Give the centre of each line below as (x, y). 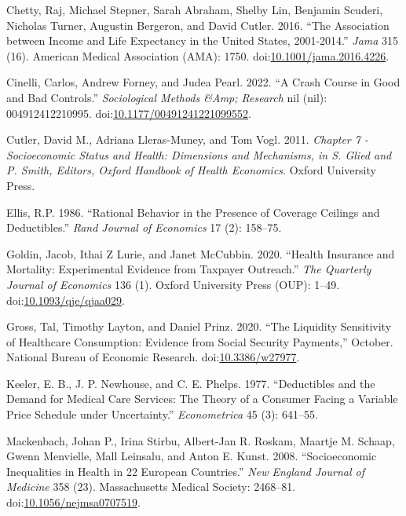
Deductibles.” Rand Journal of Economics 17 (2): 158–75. (144, 227)
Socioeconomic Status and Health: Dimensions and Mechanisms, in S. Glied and (199, 154)
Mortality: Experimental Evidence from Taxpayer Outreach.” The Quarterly (189, 269)
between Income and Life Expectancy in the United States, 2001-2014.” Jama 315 (203, 40)
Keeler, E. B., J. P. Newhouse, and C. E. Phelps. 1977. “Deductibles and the (191, 383)
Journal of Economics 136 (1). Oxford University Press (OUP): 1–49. (173, 284)
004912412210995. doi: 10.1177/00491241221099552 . (129, 113)
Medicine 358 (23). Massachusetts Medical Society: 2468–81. (151, 487)
